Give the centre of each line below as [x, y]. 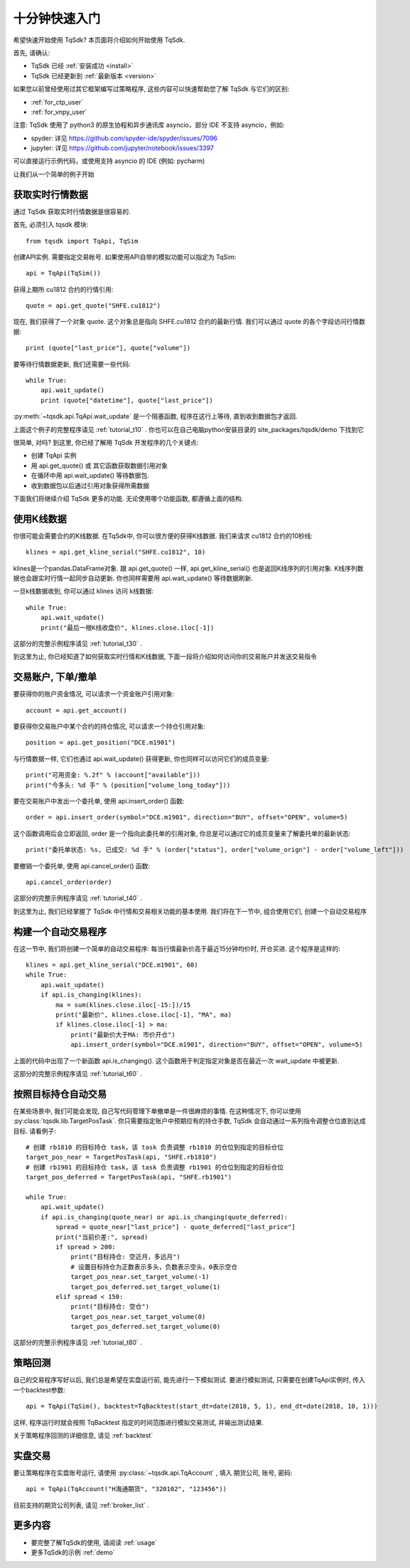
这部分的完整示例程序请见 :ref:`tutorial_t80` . [77, 1342]
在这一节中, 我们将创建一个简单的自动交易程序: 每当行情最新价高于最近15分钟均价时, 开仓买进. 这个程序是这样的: [177, 948]
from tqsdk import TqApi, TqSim [82, 241]
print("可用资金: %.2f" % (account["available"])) [113, 775]
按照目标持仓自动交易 [60, 1094]
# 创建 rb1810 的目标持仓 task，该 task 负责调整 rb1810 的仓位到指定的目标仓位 [155, 1147]
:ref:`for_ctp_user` [57, 102]
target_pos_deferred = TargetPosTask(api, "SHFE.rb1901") [129, 1177]
